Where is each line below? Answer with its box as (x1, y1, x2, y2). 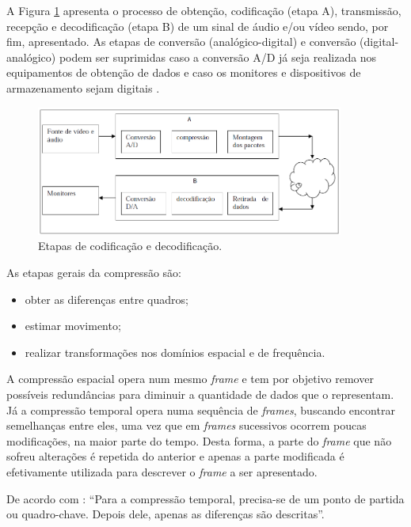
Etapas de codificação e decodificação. (38, 237, 223, 254)
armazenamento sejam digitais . (6, 79, 160, 96)
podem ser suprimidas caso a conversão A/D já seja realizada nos (59, 48, 377, 65)
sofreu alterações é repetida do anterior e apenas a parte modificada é (6, 448, 344, 464)
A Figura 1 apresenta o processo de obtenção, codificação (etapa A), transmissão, (6, 2, 401, 18)
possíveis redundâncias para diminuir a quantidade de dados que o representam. (6, 386, 394, 403)
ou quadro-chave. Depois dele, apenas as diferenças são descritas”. (6, 506, 325, 522)
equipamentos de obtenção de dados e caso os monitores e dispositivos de (6, 64, 361, 81)
